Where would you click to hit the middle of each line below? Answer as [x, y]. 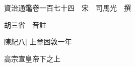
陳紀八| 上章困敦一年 [38, 42]
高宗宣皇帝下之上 [32, 58]
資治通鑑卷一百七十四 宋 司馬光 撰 [67, 8]
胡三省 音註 [25, 24]
